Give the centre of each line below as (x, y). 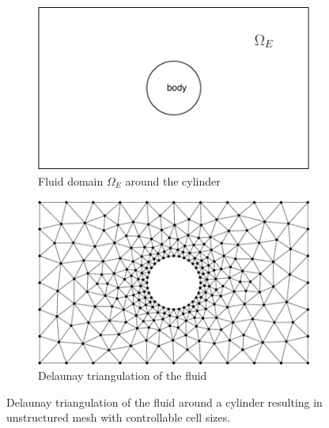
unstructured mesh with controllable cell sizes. (119, 417)
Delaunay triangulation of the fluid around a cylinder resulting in (164, 402)
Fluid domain (71, 180)
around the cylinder (173, 180)
